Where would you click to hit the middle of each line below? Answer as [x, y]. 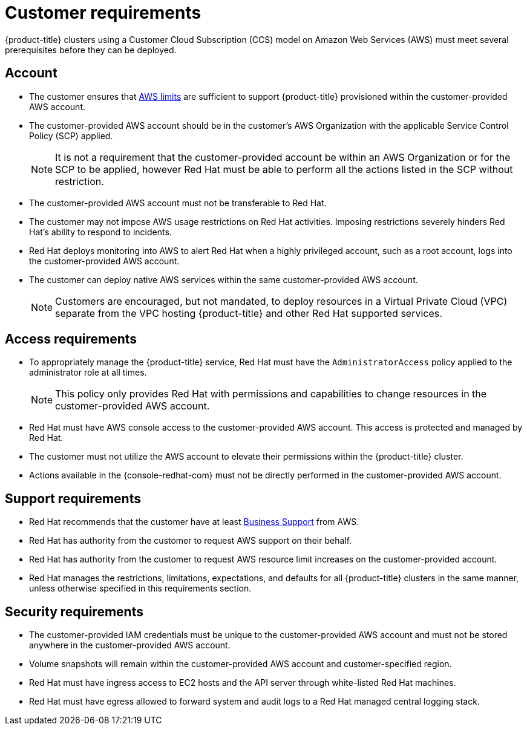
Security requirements [74, 611]
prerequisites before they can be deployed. [91, 50]
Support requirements [73, 498]
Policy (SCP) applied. [71, 135]
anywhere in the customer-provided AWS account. [130, 645]
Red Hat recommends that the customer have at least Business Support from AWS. [194, 522]
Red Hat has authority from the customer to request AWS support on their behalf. [191, 541]
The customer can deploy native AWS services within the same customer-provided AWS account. [224, 279]
